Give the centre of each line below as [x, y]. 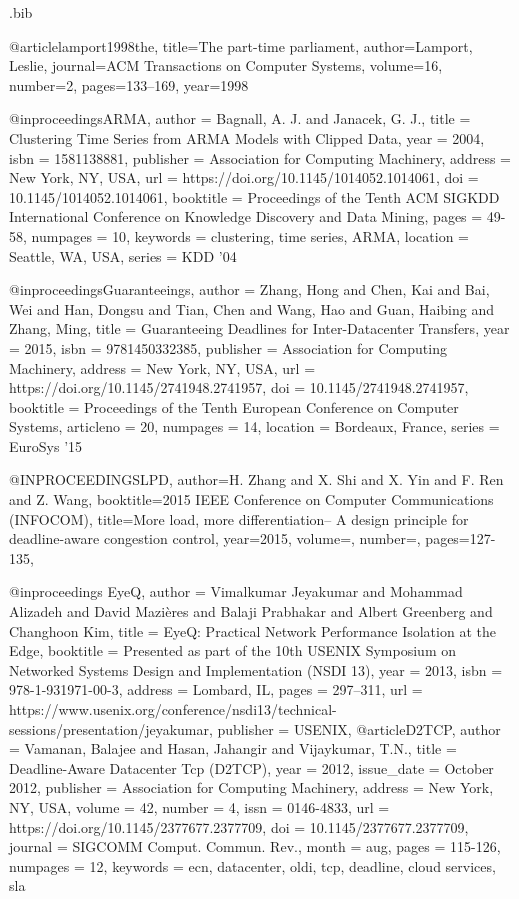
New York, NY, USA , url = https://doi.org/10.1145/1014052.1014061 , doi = [244, 177]
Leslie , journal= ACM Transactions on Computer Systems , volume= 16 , [226, 65]
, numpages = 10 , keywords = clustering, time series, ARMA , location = [246, 235]
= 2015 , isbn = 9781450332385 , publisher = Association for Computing [228, 347]
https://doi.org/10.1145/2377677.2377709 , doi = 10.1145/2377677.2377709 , [239, 826]
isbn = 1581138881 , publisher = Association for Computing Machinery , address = [260, 157]
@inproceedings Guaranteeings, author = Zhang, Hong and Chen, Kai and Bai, [249, 289]
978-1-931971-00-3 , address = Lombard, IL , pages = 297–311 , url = [216, 689]
